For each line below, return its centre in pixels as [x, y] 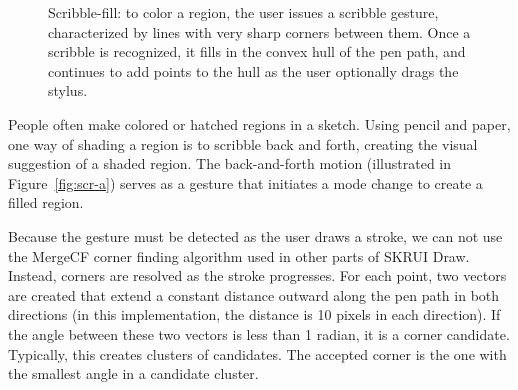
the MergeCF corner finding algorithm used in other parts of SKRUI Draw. [239, 255]
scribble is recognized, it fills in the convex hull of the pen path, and [257, 51]
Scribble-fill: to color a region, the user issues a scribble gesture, [243, 12]
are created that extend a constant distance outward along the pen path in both [254, 294]
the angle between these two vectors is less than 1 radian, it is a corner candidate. [259, 333]
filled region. [46, 202]
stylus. [68, 90]
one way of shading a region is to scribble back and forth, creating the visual [243, 143]
